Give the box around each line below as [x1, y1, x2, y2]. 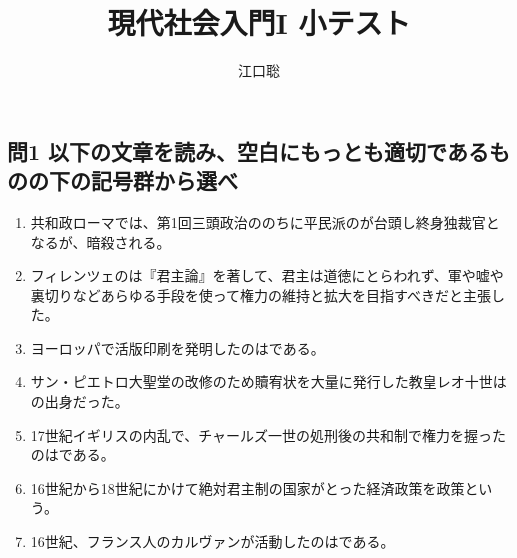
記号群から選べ [90, 165, 238, 196]
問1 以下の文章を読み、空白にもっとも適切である [7, 135, 489, 166]
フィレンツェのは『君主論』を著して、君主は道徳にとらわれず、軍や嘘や [30, 265, 504, 286]
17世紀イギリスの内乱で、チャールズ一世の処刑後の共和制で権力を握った [30, 424, 507, 445]
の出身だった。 [30, 391, 129, 412]
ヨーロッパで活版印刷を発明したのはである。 [30, 337, 325, 358]
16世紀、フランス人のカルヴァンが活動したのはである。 [30, 531, 395, 552]
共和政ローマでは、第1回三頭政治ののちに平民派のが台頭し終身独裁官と [30, 211, 500, 232]
